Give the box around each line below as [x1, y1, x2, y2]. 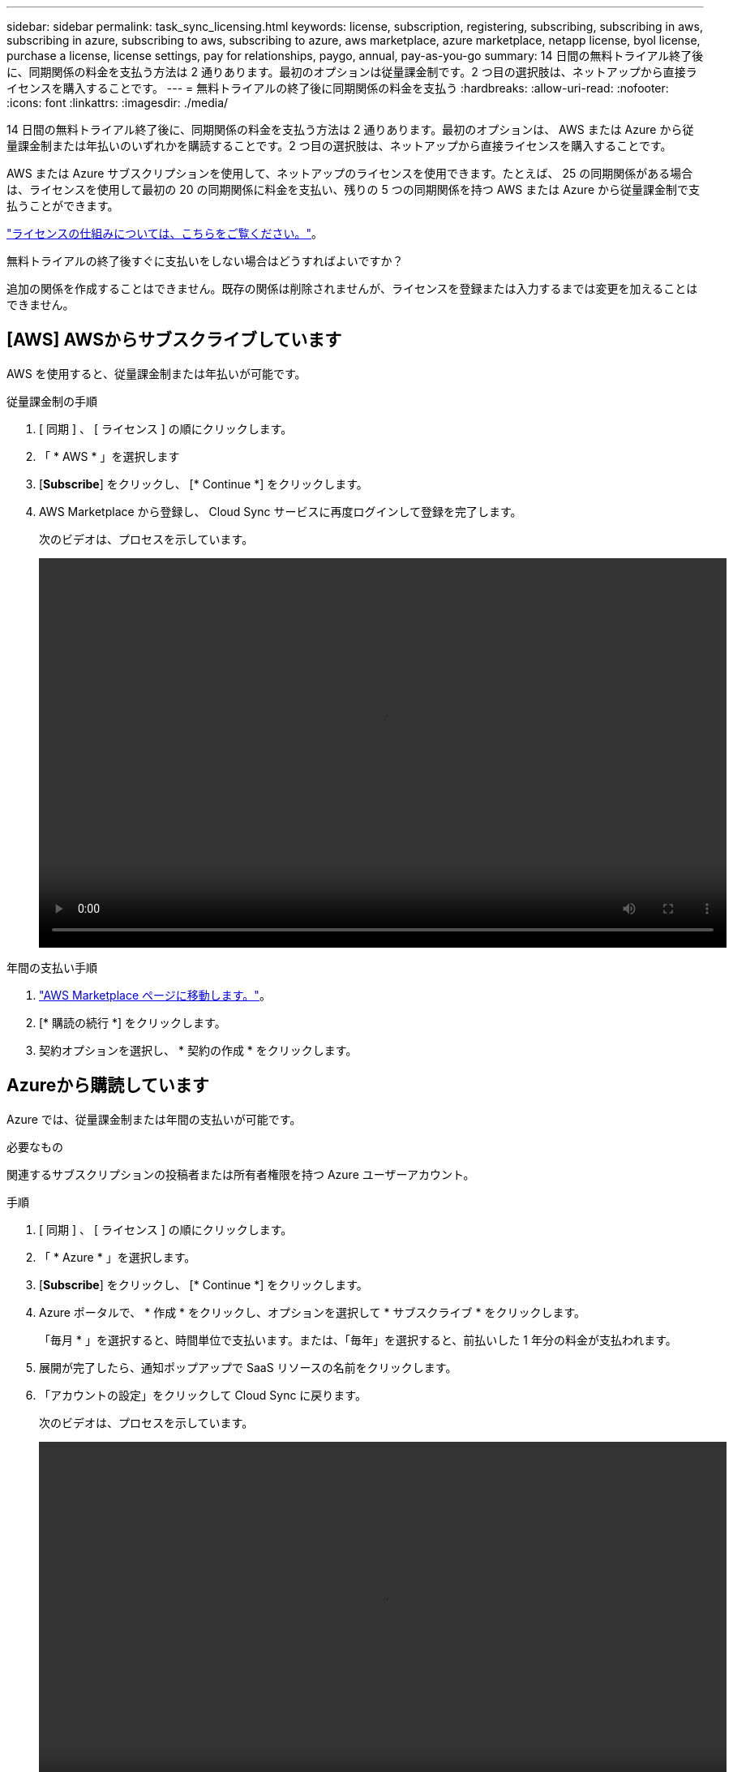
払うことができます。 [6, 199, 119, 213]
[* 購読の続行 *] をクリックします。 [39, 1015, 226, 1030]
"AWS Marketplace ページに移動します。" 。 [39, 987, 271, 1002]
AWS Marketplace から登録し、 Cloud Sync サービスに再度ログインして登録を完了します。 [39, 504, 522, 518]
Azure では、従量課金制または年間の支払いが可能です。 [6, 1112, 302, 1126]
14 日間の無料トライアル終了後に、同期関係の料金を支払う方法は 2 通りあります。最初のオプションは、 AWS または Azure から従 [6, 123, 694, 136]
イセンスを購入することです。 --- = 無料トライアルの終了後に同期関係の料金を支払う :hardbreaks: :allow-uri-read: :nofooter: [6, 81, 669, 95]
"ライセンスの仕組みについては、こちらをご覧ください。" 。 [6, 226, 324, 240]
